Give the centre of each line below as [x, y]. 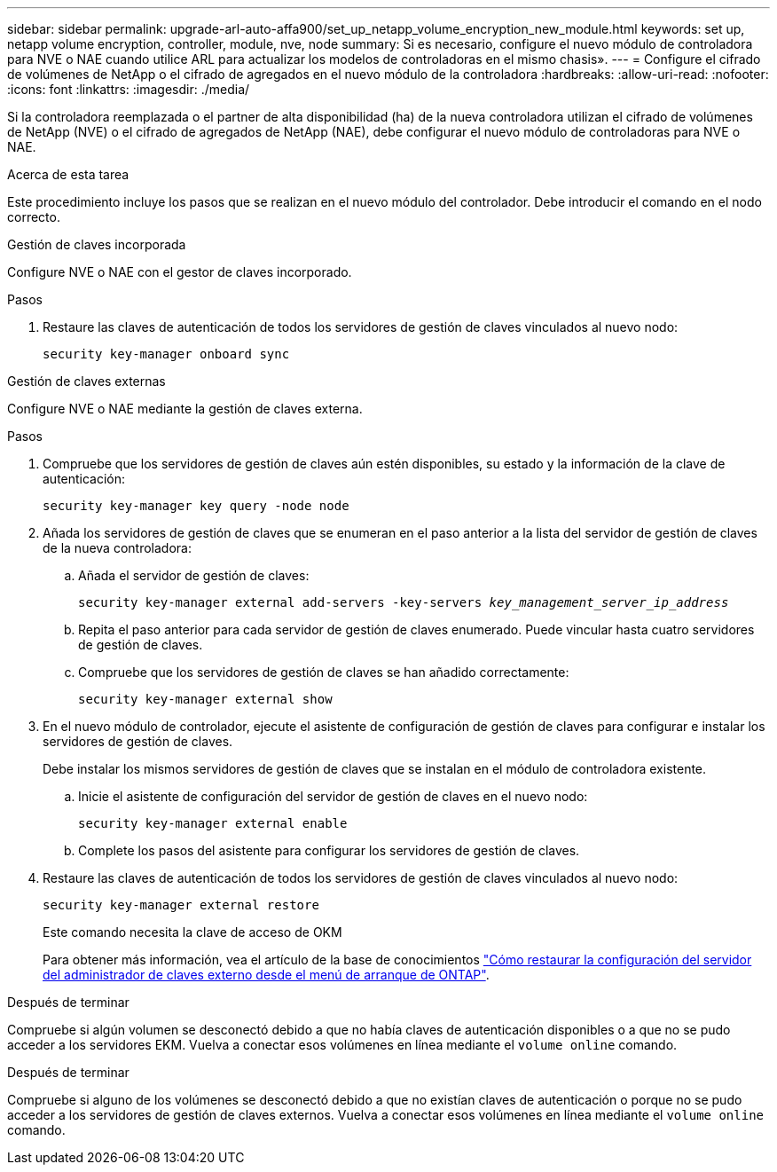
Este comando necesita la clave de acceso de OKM [192, 932]
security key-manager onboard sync [166, 354]
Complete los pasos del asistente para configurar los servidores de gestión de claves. [329, 850]
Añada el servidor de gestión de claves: [194, 575]
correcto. [34, 217]
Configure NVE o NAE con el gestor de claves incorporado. [180, 272]
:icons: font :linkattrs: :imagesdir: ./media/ [129, 89]
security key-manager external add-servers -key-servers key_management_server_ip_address [404, 602]
